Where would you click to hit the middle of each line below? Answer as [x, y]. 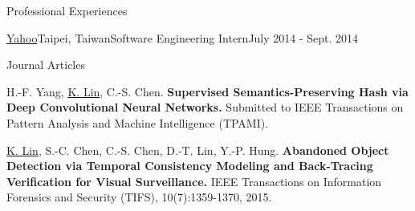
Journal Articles [46, 65]
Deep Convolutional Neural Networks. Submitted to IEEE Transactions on [205, 107]
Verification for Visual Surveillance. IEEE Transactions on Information [194, 181]
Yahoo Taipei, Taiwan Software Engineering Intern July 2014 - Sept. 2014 [183, 37]
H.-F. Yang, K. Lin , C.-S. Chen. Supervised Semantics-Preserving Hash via [207, 91]
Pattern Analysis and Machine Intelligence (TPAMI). [138, 122]
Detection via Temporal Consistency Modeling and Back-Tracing [190, 166]
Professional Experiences [67, 10]
